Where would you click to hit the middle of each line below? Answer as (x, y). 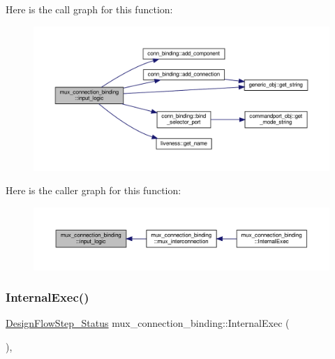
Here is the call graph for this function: (89, 9)
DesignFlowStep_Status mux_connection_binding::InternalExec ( (148, 323)
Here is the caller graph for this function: (94, 190)
